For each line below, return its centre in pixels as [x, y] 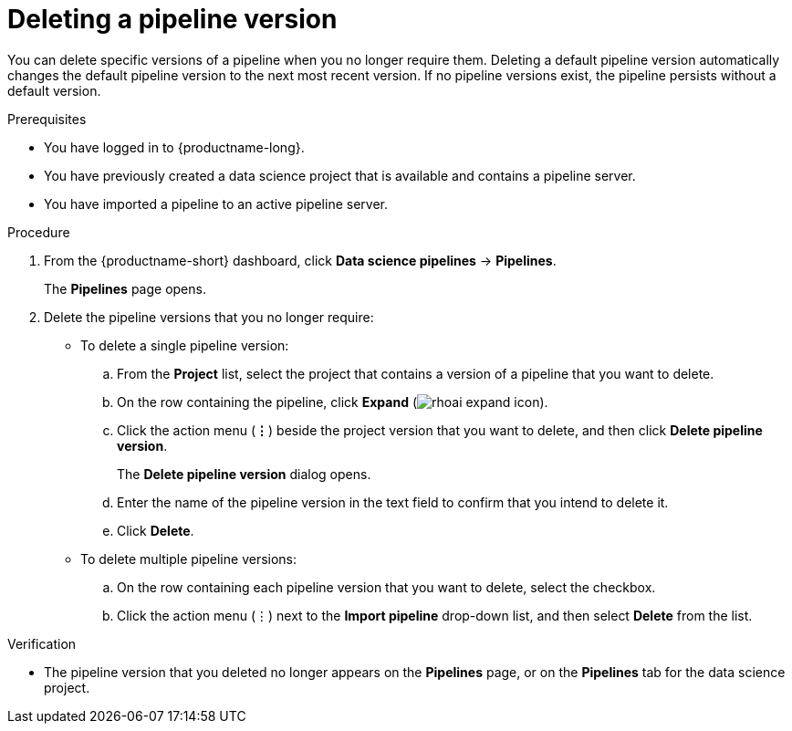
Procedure [39, 232]
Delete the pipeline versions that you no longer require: [209, 317]
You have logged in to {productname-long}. [174, 147]
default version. [54, 90]
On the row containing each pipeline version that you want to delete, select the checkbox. [386, 587]
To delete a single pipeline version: [185, 345]
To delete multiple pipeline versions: [189, 559]
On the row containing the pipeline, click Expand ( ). [333, 402]
